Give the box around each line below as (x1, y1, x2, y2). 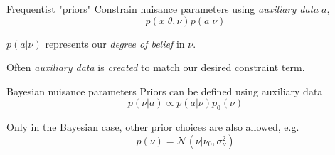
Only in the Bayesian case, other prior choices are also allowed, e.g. (6, 119, 299, 134)
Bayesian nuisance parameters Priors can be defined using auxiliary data (6, 83, 323, 98)
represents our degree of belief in (45, 36, 185, 50)
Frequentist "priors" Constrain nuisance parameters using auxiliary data (6, 1, 319, 16)
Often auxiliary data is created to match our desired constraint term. (6, 60, 305, 75)
